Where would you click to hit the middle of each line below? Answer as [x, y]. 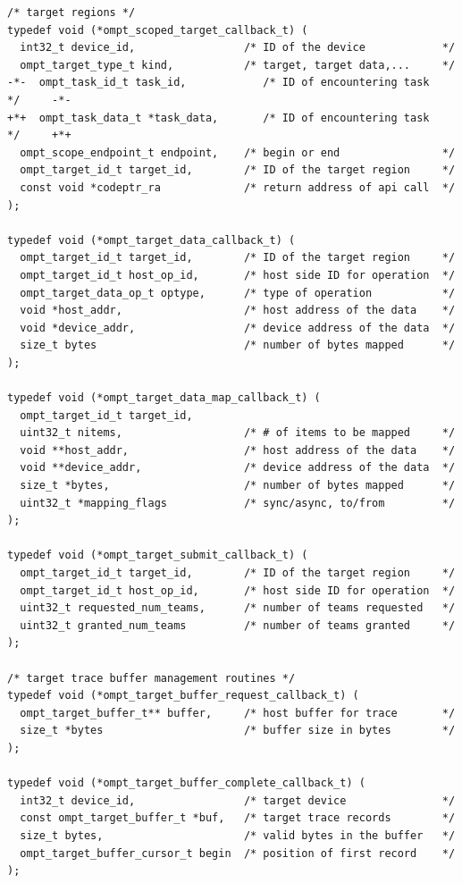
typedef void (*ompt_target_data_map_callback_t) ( [164, 398]
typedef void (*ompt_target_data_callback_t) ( [151, 240]
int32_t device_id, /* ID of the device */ [238, 48]
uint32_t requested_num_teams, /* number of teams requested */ [238, 608]
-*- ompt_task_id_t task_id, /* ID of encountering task [218, 83]
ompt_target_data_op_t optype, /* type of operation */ [238, 293]
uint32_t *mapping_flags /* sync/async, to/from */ [238, 503]
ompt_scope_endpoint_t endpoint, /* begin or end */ [238, 152]
